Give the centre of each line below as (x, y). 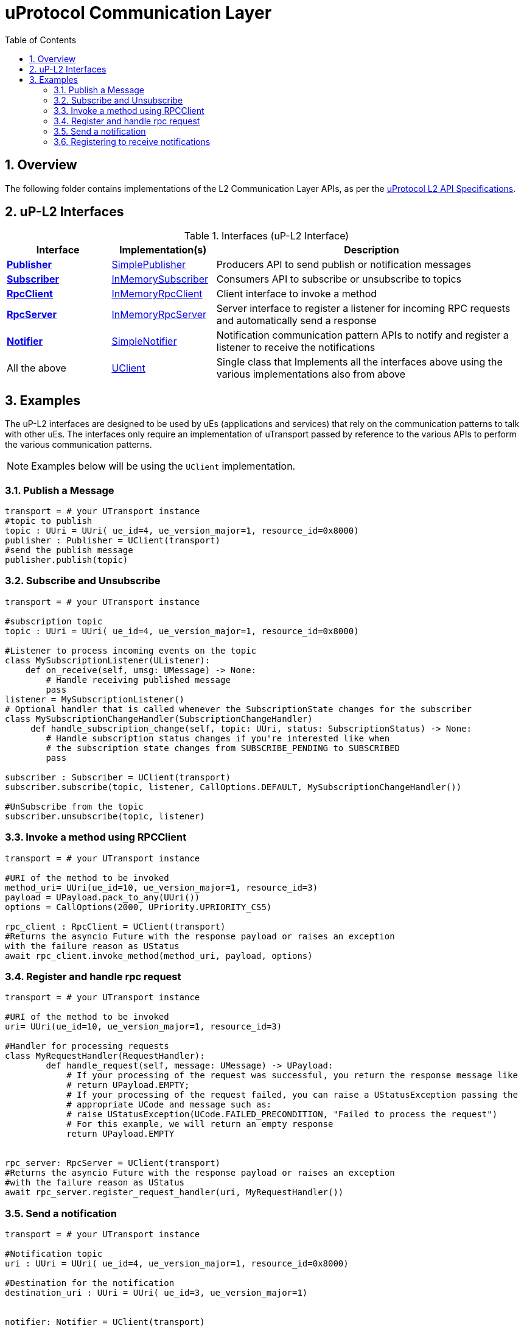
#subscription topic (54, 621)
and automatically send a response (296, 321)
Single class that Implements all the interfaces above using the (359, 362)
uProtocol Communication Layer (138, 13)
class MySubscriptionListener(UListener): (108, 660)
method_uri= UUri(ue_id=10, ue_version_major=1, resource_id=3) (162, 887)
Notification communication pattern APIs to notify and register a (362, 335)
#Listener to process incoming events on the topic (131, 650)
